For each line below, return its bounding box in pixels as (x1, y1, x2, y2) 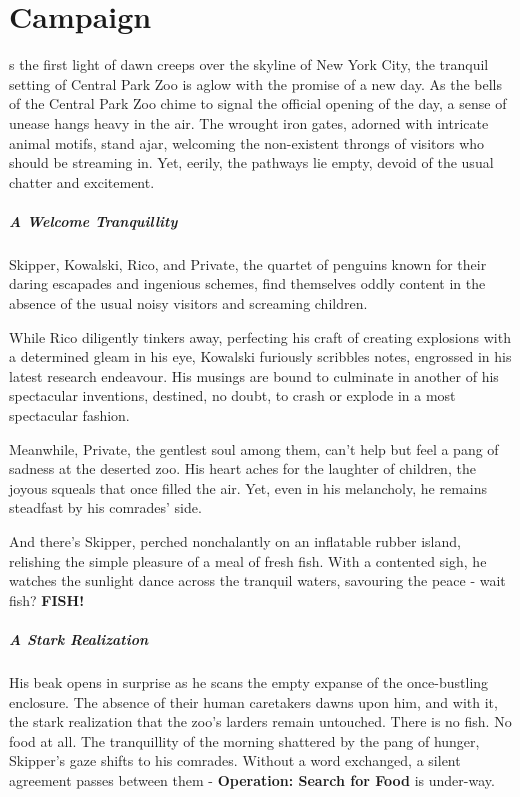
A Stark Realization (9, 628, 149, 649)
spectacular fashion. (9, 405, 130, 425)
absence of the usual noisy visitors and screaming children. (9, 293, 368, 314)
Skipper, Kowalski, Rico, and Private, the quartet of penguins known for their (9, 253, 487, 274)
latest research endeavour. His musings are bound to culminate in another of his (9, 365, 499, 386)
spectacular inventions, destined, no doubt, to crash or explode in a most (9, 385, 456, 406)
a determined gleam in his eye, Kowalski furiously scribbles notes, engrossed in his (9, 346, 512, 367)
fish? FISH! (9, 589, 85, 610)
